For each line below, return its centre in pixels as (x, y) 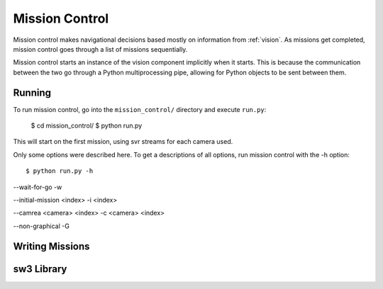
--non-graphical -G (41, 226)
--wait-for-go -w (38, 187)
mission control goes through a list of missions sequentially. (100, 49)
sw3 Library (40, 269)
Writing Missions (51, 246)
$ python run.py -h (60, 171)
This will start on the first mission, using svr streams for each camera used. (123, 142)
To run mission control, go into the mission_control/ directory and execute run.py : (140, 109)
